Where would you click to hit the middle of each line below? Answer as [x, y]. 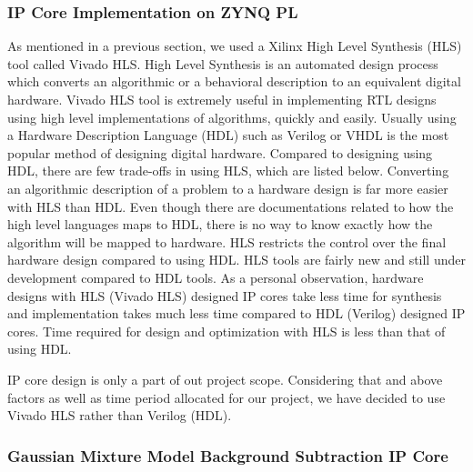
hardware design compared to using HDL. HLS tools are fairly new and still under [236, 260]
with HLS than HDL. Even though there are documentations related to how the [231, 206]
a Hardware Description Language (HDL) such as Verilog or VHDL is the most [228, 135]
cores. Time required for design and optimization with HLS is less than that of [226, 331]
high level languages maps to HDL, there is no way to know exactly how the [220, 224]
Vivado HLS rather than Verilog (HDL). [120, 415]
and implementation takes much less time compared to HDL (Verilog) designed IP [236, 313]
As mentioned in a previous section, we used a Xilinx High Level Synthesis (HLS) [235, 46]
